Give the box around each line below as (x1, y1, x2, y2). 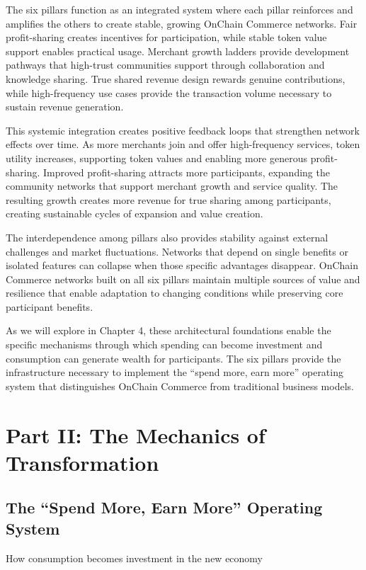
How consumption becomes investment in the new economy (6, 550, 263, 565)
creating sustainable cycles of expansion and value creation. (6, 206, 263, 221)
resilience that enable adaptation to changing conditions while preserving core (6, 285, 343, 300)
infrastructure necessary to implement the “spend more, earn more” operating (6, 365, 343, 380)
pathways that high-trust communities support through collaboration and (6, 57, 325, 72)
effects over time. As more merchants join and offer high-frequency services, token (6, 137, 360, 152)
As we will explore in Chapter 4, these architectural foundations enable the (6, 323, 331, 338)
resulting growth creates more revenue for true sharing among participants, (6, 192, 331, 207)
